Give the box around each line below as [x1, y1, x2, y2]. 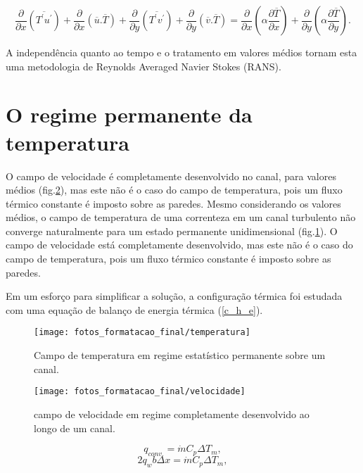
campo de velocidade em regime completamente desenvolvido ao [34, 406, 310, 421]
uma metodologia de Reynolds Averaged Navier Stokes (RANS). [6, 58, 281, 73]
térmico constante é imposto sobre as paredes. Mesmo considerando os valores [6, 196, 341, 210]
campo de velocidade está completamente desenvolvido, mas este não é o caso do [6, 237, 353, 252]
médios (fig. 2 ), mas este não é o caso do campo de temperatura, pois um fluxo [6, 182, 343, 197]
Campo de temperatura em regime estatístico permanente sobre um [34, 348, 326, 362]
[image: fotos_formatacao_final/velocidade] [34, 386, 246, 397]
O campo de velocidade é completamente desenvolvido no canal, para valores [6, 168, 336, 183]
